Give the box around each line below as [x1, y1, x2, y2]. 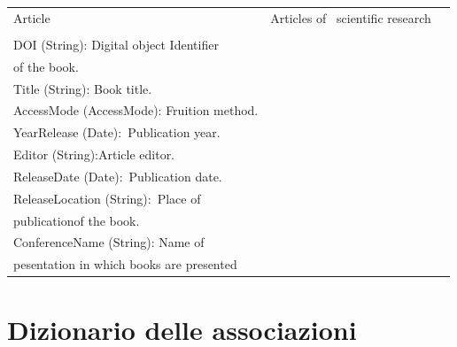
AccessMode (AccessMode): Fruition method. [13, 101, 259, 120]
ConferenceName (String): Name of [13, 233, 205, 251]
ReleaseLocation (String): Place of [13, 189, 201, 207]
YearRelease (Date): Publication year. [13, 123, 221, 142]
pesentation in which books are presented [13, 255, 237, 274]
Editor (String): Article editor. [13, 145, 175, 164]
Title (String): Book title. [13, 79, 152, 97]
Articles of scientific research [270, 8, 431, 27]
